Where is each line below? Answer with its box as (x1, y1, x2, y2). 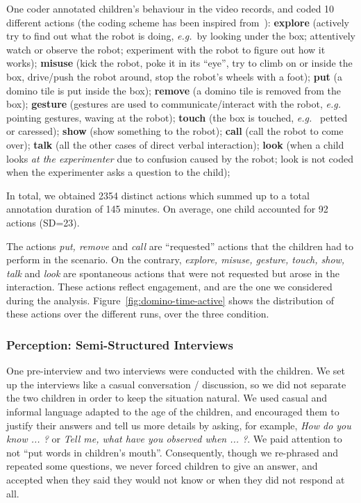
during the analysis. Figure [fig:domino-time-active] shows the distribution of (6, 292, 335, 307)
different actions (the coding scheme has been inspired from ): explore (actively (6, 15, 349, 29)
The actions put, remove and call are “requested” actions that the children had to (6, 238, 354, 253)
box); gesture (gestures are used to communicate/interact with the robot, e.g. (6, 97, 341, 111)
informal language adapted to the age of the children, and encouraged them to (6, 404, 339, 419)
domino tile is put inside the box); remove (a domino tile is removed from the (6, 83, 342, 97)
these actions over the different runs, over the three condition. (6, 306, 269, 321)
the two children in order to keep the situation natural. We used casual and (6, 390, 328, 405)
